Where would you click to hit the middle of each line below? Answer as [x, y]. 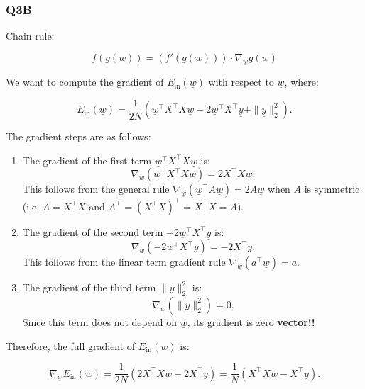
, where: [301, 82]
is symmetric [332, 189]
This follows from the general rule [96, 189]
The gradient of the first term [87, 160]
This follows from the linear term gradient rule [124, 262]
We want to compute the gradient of [85, 82]
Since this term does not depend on [99, 321]
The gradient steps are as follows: [78, 136]
